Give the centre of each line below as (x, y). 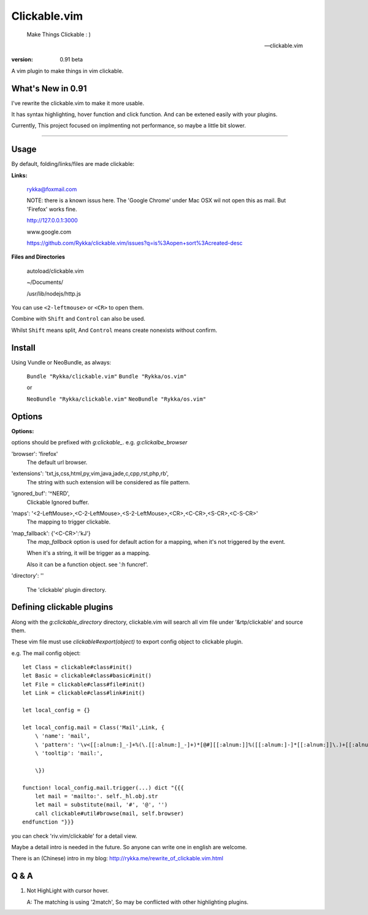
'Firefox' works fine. (52, 209)
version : (22, 60)
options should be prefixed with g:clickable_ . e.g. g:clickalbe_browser (99, 442)
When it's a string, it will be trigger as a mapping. (88, 553)
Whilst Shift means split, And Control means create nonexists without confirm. (114, 330)
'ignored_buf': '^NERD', (40, 493)
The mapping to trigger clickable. (69, 522)
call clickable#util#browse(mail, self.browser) (109, 813)
